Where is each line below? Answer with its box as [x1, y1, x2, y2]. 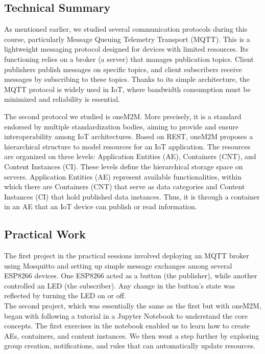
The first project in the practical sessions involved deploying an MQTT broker [4, 250, 249, 261]
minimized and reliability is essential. [4, 94, 120, 104]
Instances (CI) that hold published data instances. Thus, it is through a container [4, 191, 260, 202]
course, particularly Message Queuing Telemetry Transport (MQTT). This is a [4, 33, 250, 44]
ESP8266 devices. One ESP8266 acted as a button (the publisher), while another [4, 270, 257, 281]
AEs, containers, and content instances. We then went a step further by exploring [4, 330, 259, 341]
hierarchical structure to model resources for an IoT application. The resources [4, 141, 251, 151]
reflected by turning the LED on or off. [4, 290, 126, 301]
